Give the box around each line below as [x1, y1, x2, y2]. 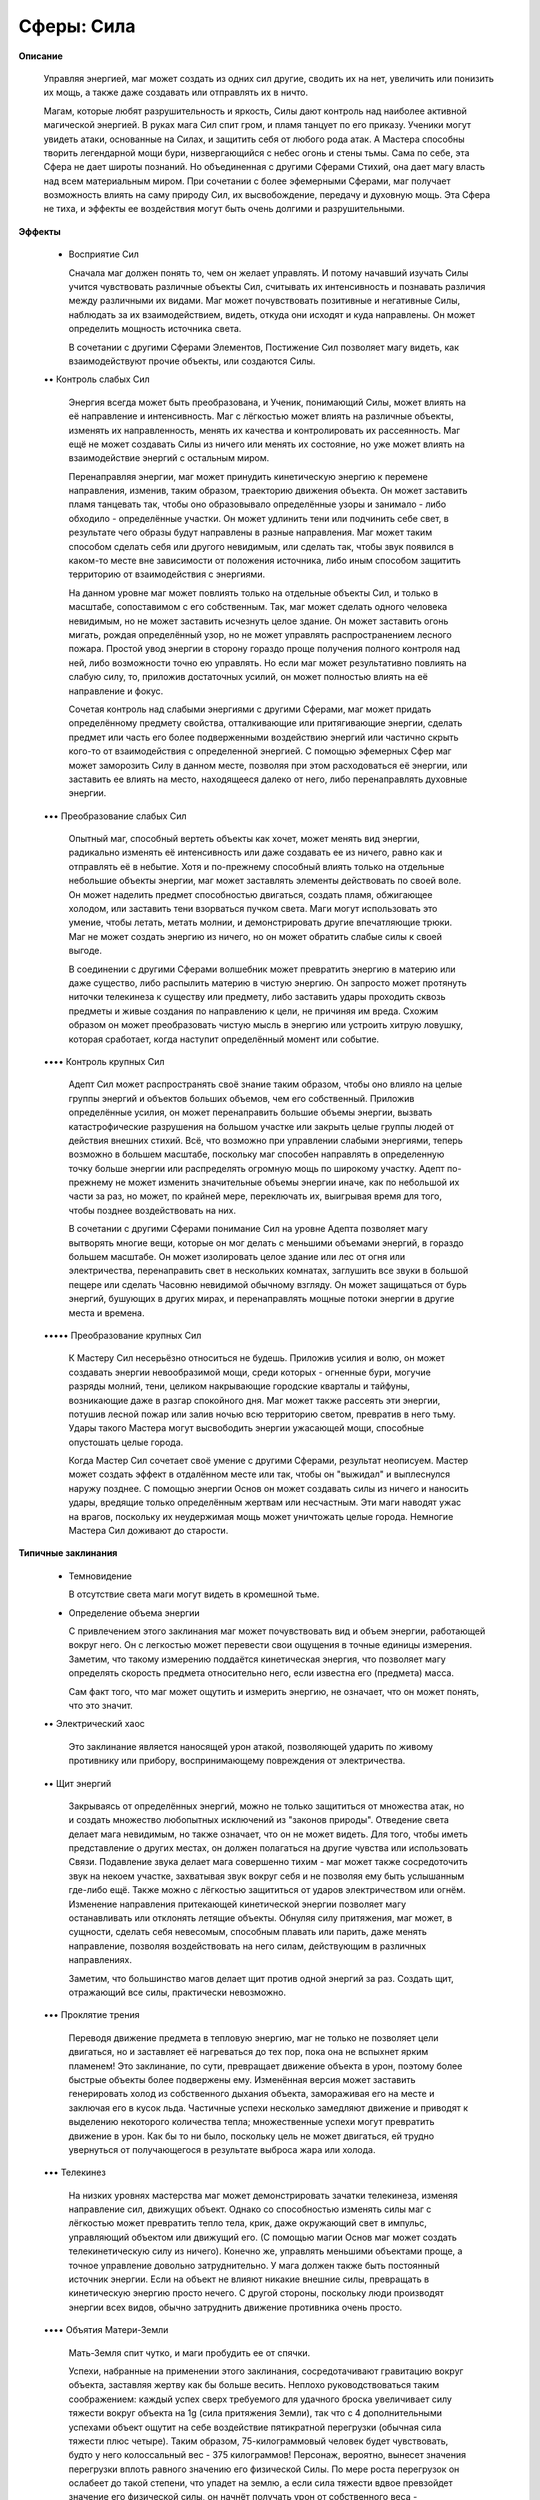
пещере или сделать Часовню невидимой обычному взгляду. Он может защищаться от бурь [68, 1278, 467, 1290]
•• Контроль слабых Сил [43, 373, 150, 385]
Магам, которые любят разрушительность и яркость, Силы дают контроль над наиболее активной [43, 105, 467, 117]
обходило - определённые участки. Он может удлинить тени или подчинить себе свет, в [68, 512, 450, 524]
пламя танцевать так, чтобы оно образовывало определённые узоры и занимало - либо [68, 498, 447, 510]
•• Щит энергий [43, 1777, 112, 1789]
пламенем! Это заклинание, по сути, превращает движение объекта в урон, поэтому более [68, 2060, 463, 2072]
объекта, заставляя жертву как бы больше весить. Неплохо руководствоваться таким [68, 2379, 440, 2391]
